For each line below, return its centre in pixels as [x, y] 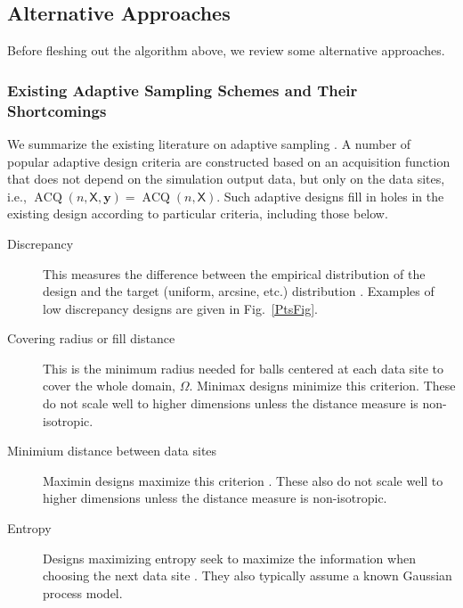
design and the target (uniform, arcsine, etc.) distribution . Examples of [239, 291]
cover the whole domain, [109, 386]
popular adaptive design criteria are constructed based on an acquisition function [229, 161]
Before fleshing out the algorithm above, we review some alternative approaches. [226, 50]
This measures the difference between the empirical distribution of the [234, 273]
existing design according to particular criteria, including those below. [198, 214]
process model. [83, 592]
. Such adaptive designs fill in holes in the [330, 196]
